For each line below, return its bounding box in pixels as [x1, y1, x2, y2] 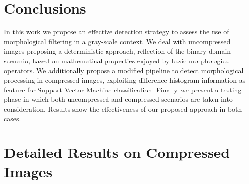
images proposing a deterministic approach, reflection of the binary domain [4, 46, 231, 56]
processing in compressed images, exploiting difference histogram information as [4, 75, 246, 85]
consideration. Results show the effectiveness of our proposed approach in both [4, 103, 242, 114]
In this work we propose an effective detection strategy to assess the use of [4, 27, 229, 37]
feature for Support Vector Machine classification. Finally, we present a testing [4, 84, 242, 94]
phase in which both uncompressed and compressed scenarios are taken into [4, 94, 233, 104]
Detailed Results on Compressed [4, 142, 230, 162]
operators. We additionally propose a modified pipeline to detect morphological [4, 65, 244, 75]
